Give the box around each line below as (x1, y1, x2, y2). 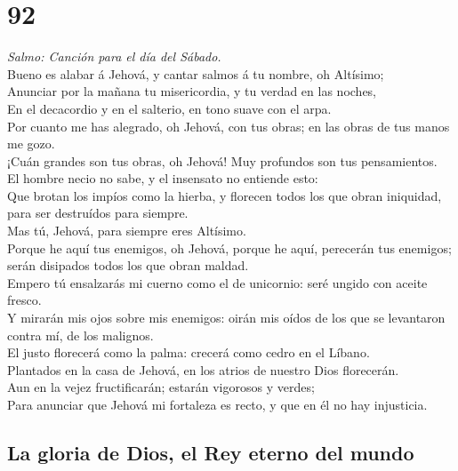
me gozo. (7, 134, 55, 153)
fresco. (7, 291, 42, 309)
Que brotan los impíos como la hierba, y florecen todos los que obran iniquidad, (7, 186, 442, 204)
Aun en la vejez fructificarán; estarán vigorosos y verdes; (7, 378, 315, 396)
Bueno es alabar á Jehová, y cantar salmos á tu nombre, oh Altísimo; (7, 64, 384, 83)
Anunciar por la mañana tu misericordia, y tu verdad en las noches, (7, 82, 377, 100)
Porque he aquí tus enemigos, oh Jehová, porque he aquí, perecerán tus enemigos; (7, 238, 452, 257)
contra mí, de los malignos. (7, 325, 154, 344)
